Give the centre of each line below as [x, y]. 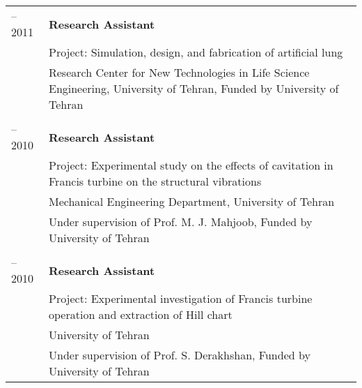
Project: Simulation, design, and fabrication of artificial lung [196, 52]
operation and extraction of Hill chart [140, 314]
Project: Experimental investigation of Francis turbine [180, 298]
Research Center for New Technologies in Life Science [179, 72]
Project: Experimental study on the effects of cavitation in [191, 165]
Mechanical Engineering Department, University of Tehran [191, 201]
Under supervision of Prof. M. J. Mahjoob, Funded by [180, 222]
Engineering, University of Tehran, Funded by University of [194, 88]
